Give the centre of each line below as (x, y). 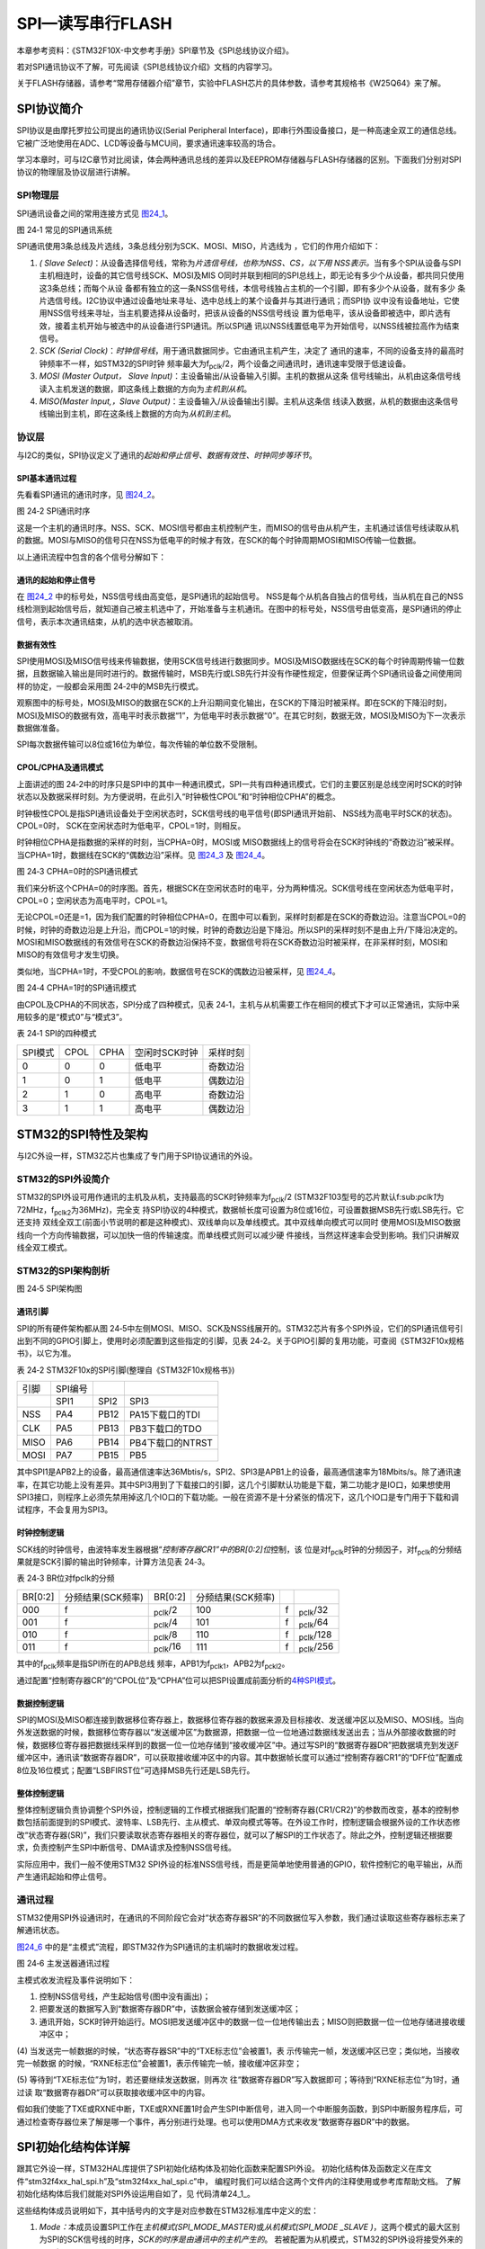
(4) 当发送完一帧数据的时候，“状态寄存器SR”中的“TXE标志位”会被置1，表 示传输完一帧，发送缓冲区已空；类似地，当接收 (238, 2050)
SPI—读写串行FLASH (94, 23)
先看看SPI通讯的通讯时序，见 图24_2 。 (88, 494)
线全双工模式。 (44, 1248)
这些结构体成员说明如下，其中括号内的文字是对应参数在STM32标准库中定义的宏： (168, 2210)
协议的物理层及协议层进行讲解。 (75, 172)
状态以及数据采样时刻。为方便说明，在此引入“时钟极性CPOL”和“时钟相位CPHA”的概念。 (178, 797)
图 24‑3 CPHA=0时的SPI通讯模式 (77, 872)
